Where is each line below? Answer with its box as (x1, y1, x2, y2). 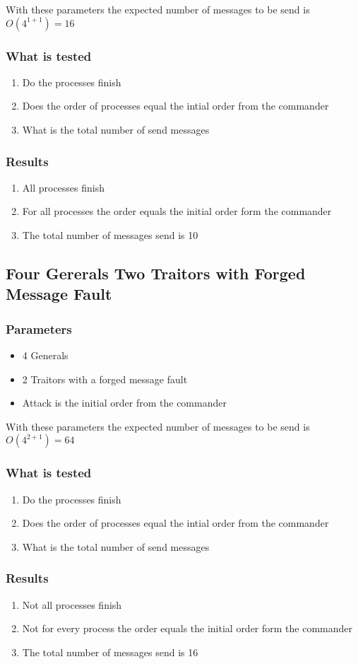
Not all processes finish (22, 597, 122, 612)
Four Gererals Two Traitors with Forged (6, 262, 306, 284)
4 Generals (22, 347, 68, 362)
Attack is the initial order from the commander (22, 395, 227, 410)
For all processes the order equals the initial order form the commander (22, 204, 332, 219)
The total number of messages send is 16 (22, 644, 198, 659)
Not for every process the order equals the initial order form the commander (22, 621, 353, 636)
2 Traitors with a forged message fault (22, 371, 188, 386)
